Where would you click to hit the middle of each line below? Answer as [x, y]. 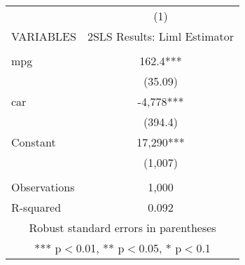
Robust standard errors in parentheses [122, 227]
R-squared [36, 207]
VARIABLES [44, 36]
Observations [43, 187]
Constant [34, 142]
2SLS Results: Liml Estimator [161, 36]
